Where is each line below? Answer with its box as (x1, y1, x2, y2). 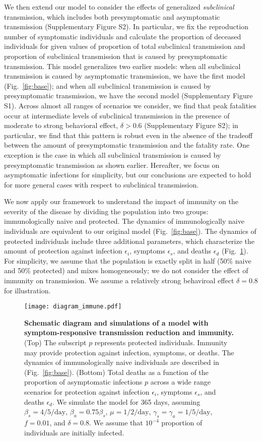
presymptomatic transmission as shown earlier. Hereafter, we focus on (4, 159, 220, 170)
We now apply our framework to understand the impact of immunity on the (4, 196, 238, 207)
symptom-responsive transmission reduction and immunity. (24, 327, 234, 338)
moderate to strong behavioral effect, (4, 120, 118, 131)
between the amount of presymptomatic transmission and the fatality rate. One (4, 140, 249, 150)
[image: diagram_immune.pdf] (24, 303, 122, 310)
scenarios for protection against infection (24, 387, 150, 397)
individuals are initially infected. (24, 427, 124, 437)
